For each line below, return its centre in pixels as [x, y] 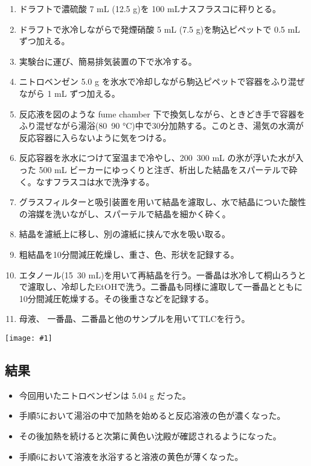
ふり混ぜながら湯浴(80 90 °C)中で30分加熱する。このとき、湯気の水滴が [161, 126]
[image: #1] [29, 338]
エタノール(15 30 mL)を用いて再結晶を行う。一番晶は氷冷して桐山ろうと [162, 274]
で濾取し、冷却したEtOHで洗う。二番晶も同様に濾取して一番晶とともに [161, 287]
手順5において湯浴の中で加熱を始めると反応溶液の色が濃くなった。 [152, 415]
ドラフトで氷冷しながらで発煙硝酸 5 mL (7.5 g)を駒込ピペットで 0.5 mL [159, 29]
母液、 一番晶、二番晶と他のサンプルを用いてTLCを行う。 [134, 319]
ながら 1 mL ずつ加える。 [69, 93]
